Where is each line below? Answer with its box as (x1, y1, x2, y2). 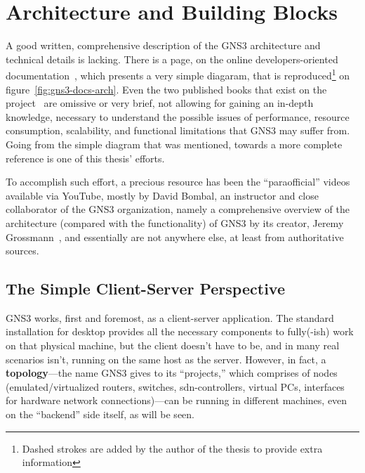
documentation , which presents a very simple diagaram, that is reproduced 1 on (6, 66, 350, 82)
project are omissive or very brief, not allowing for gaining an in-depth (6, 96, 314, 110)
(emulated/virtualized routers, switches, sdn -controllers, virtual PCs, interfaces (6, 379, 345, 394)
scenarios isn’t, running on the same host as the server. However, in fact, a (6, 351, 326, 366)
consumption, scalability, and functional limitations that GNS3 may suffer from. (6, 123, 350, 138)
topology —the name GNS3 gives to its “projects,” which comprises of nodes (6, 365, 338, 380)
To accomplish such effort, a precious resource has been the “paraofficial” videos (6, 174, 350, 189)
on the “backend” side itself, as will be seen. (6, 407, 194, 422)
